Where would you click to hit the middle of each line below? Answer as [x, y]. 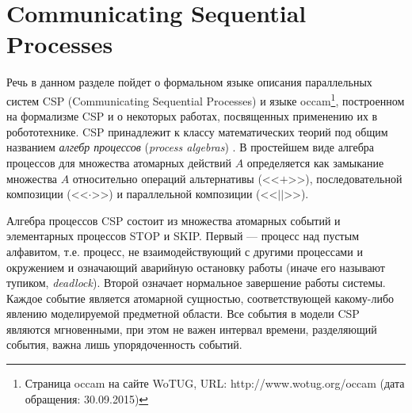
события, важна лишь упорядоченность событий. [124, 344]
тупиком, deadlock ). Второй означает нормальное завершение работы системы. [196, 283]
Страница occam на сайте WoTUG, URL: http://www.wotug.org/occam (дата [215, 383]
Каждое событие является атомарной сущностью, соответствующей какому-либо [200, 298]
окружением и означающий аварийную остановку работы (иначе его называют [196, 267]
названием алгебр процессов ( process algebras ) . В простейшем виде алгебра [191, 147]
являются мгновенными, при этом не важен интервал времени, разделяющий [192, 329]
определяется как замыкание [315, 162]
